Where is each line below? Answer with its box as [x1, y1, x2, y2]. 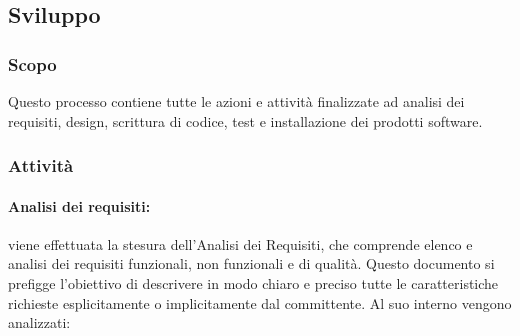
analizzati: [8, 312, 71, 333]
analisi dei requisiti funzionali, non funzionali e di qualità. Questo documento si [8, 253, 495, 274]
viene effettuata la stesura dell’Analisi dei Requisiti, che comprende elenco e [8, 233, 473, 254]
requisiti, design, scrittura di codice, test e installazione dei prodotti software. [8, 110, 483, 131]
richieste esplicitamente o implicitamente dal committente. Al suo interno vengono [8, 292, 512, 313]
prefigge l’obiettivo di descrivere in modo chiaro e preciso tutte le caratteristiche [8, 273, 499, 294]
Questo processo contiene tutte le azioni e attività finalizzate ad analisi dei [8, 91, 465, 111]
